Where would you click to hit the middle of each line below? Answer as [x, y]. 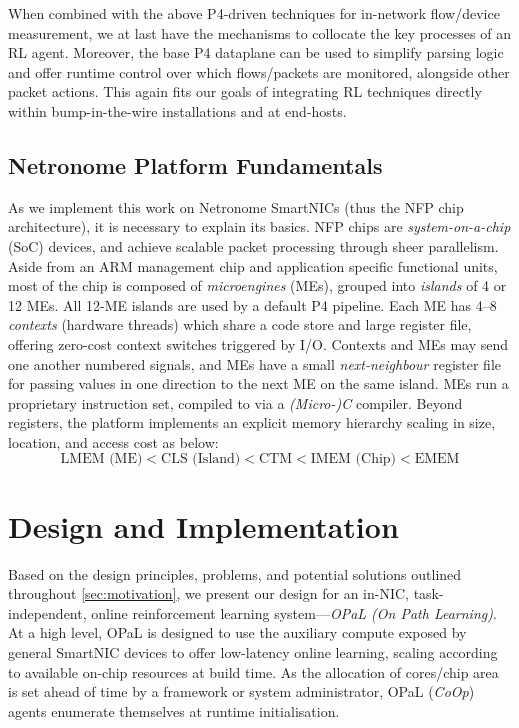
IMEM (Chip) [353, 459]
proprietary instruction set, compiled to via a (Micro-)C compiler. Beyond [235, 402]
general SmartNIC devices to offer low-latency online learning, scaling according [253, 651]
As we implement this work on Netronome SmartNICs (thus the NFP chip [236, 206]
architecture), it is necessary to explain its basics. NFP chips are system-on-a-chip [259, 226]
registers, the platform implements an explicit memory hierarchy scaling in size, [252, 422]
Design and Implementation [203, 525]
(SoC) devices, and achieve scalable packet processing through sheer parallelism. [253, 245]
